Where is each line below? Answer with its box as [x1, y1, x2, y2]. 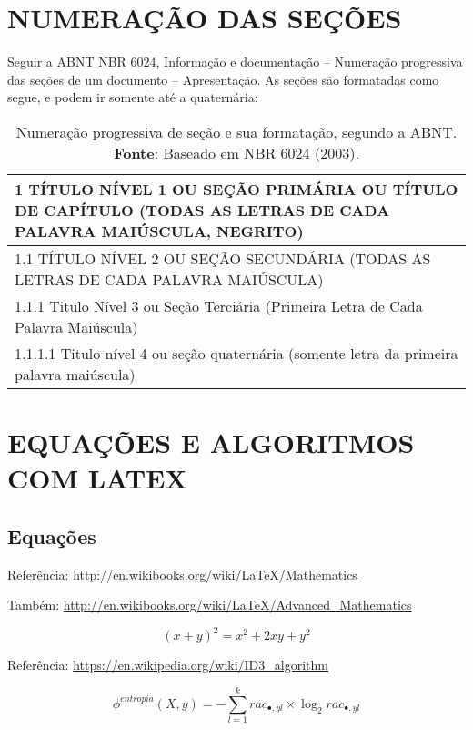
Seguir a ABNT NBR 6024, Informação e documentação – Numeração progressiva [7, 52, 463, 71]
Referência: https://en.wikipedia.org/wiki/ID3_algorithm [7, 655, 328, 674]
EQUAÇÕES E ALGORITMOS [7, 424, 415, 461]
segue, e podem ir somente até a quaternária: [7, 87, 258, 107]
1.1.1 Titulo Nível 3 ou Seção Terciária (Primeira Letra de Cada [15, 294, 423, 316]
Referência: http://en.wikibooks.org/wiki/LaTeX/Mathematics [7, 564, 357, 583]
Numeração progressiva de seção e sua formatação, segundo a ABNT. [15, 120, 458, 142]
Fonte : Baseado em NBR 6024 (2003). [114, 141, 359, 163]
